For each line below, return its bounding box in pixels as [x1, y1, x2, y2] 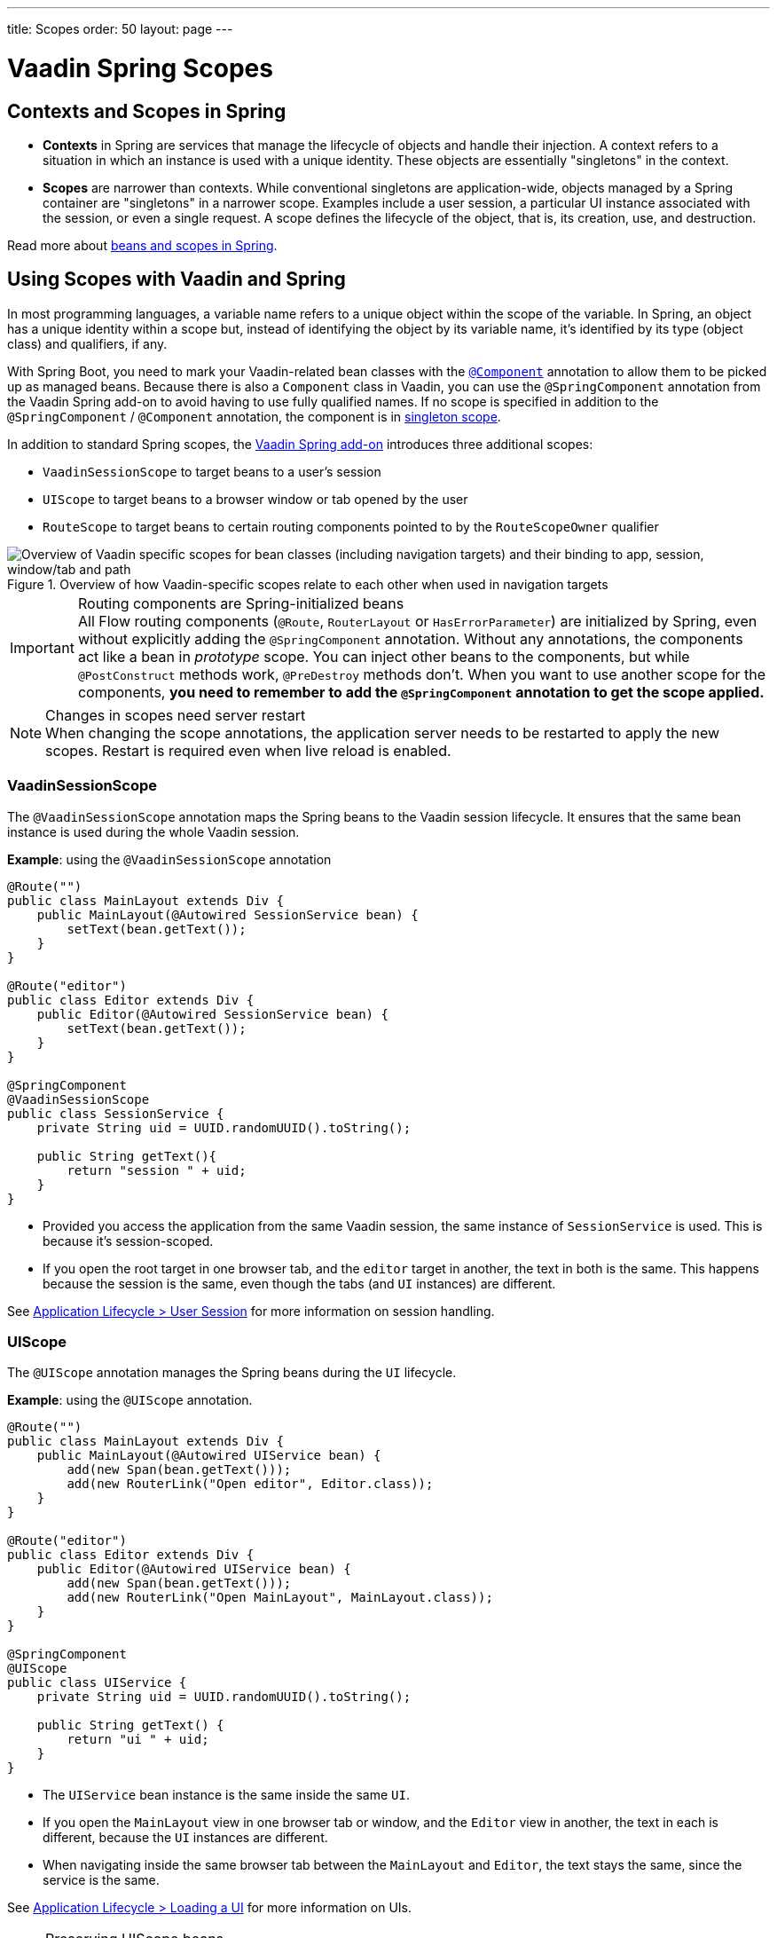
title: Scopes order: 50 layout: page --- [7, 21, 233, 36]
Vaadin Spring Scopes [7, 52, 273, 83]
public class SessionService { [7, 1106, 224, 1121]
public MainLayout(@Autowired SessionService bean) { [36, 907, 419, 922]
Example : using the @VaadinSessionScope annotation [7, 851, 332, 867]
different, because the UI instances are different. [43, 1830, 328, 1846]
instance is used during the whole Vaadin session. [7, 823, 300, 839]
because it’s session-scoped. [43, 1233, 214, 1249]
